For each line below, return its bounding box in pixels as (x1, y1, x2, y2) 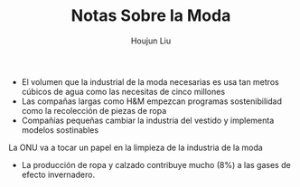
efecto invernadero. (21, 169, 96, 180)
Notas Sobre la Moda (70, 5, 231, 26)
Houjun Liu (130, 35, 172, 46)
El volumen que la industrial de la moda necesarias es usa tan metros (21, 76, 279, 87)
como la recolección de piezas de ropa (21, 105, 167, 116)
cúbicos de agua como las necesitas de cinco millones (21, 86, 226, 97)
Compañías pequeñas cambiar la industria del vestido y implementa (21, 115, 275, 126)
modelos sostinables (21, 124, 99, 136)
